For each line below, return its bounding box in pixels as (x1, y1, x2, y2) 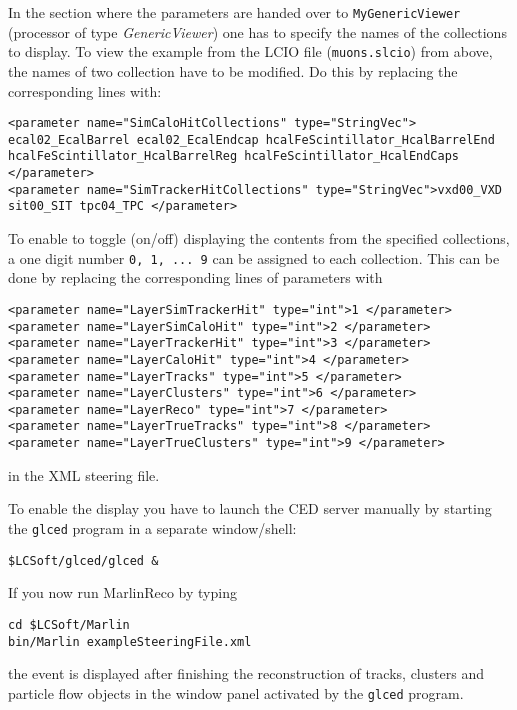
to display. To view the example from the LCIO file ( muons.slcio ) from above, (8, 41, 493, 62)
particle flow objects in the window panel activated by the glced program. (8, 682, 464, 703)
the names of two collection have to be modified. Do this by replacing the (8, 60, 458, 81)
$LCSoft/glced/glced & (8, 553, 159, 568)
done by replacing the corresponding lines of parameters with (8, 267, 383, 288)
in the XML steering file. (8, 464, 160, 485)
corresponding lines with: (8, 80, 162, 101)
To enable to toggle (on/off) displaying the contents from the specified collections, (8, 228, 510, 249)
